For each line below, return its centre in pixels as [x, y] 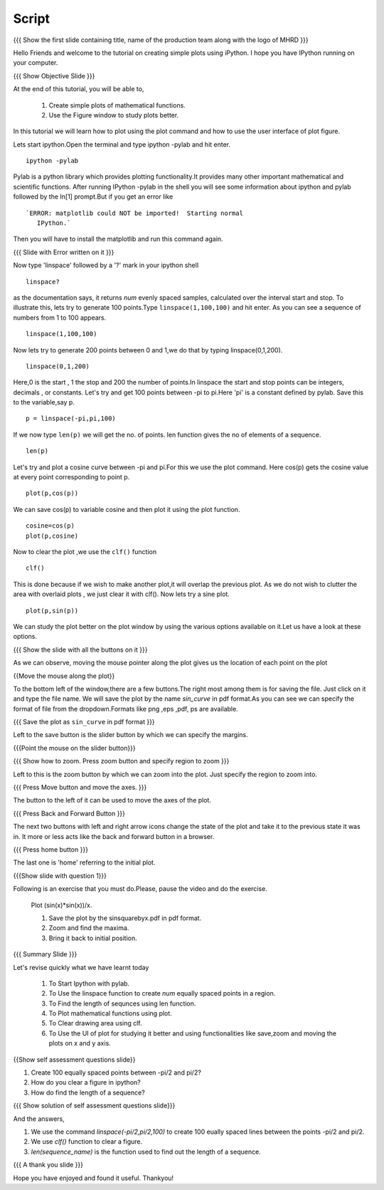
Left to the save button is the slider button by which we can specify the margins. [130, 735]
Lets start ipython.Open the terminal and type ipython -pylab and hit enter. [122, 144]
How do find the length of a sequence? [88, 1092]
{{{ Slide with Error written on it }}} [64, 252]
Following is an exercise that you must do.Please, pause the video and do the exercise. [140, 889]
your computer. [36, 63]
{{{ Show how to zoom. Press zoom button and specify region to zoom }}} [121, 761]
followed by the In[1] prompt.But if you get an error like [93, 197]
